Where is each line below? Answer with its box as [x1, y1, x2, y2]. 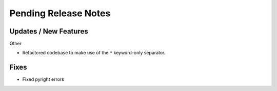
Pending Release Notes [9, 8, 111, 19]
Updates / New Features [9, 27, 88, 36]
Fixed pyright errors [22, 76, 64, 82]
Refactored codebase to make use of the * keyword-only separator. [22, 50, 166, 56]
